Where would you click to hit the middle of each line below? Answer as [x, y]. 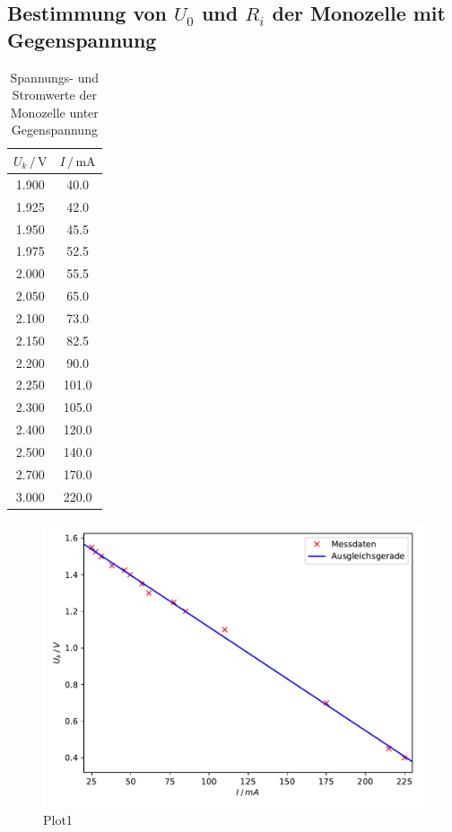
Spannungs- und [55, 77]
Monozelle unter [54, 112]
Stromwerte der [54, 95]
